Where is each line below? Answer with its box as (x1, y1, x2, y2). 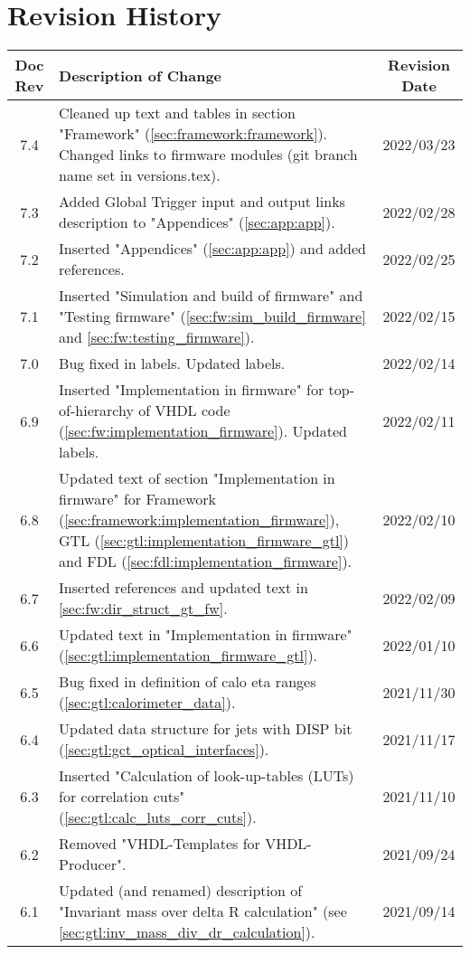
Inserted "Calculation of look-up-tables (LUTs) (59, 765, 354, 787)
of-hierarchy (59, 400, 134, 421)
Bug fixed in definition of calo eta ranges (59, 671, 316, 693)
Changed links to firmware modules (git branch (59, 144, 358, 165)
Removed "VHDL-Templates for (59, 833, 260, 855)
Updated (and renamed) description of (59, 880, 303, 902)
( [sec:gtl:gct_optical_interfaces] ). (59, 739, 269, 760)
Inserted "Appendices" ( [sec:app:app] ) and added (59, 238, 366, 260)
